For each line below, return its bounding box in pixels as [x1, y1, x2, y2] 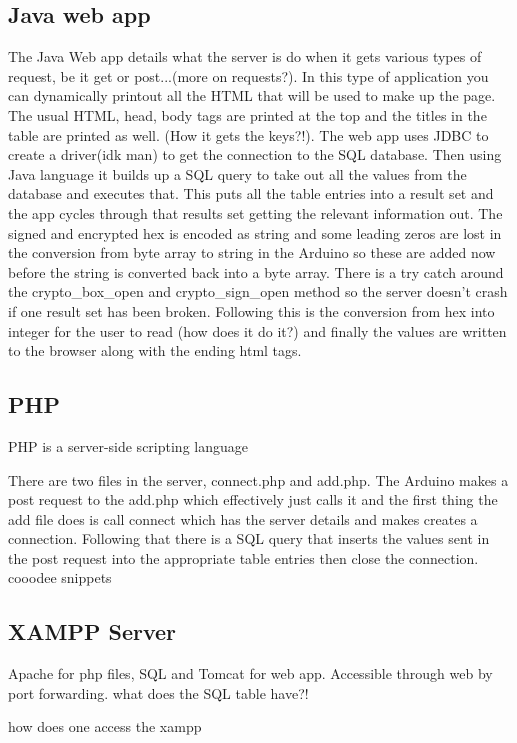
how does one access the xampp [8, 716, 202, 737]
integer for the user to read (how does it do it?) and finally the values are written [8, 320, 507, 341]
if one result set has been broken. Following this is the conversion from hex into [8, 300, 495, 321]
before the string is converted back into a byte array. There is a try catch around [8, 261, 504, 282]
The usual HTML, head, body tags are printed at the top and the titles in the [8, 104, 487, 125]
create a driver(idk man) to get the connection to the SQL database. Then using [8, 144, 502, 165]
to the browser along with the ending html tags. [8, 340, 302, 361]
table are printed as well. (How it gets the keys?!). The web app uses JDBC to [8, 124, 489, 145]
